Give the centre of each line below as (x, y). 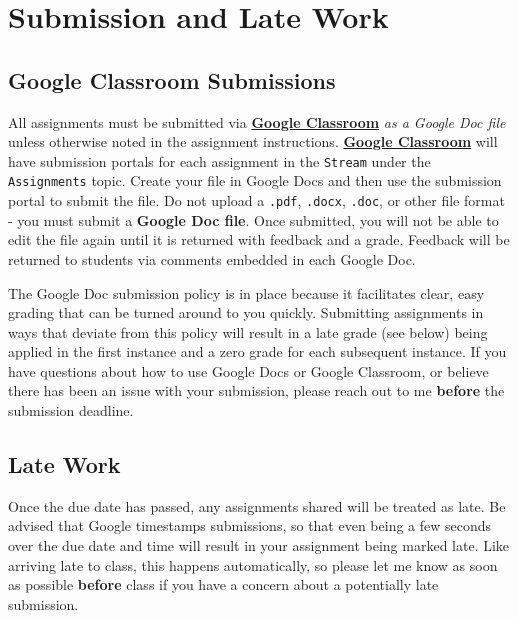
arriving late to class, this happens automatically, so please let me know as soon (253, 564)
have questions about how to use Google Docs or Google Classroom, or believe (248, 370)
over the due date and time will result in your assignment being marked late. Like (259, 545)
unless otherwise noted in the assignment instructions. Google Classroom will (253, 141)
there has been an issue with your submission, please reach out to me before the (256, 390)
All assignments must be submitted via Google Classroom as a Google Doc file (257, 121)
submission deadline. (71, 410)
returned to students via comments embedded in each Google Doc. (212, 258)
